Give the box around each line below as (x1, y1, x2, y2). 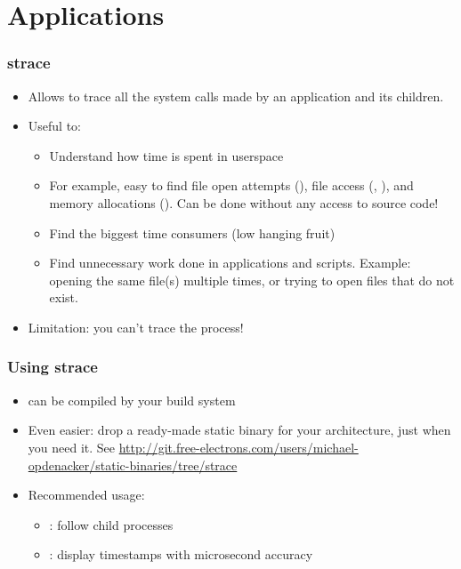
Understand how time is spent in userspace (49, 146, 284, 164)
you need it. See (28, 437, 116, 456)
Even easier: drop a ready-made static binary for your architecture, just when (28, 421, 451, 439)
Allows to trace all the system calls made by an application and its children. (28, 86, 444, 105)
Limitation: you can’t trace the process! (28, 317, 244, 336)
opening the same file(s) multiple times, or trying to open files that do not (49, 270, 455, 289)
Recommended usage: (28, 485, 145, 504)
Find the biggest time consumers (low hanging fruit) (49, 223, 336, 242)
